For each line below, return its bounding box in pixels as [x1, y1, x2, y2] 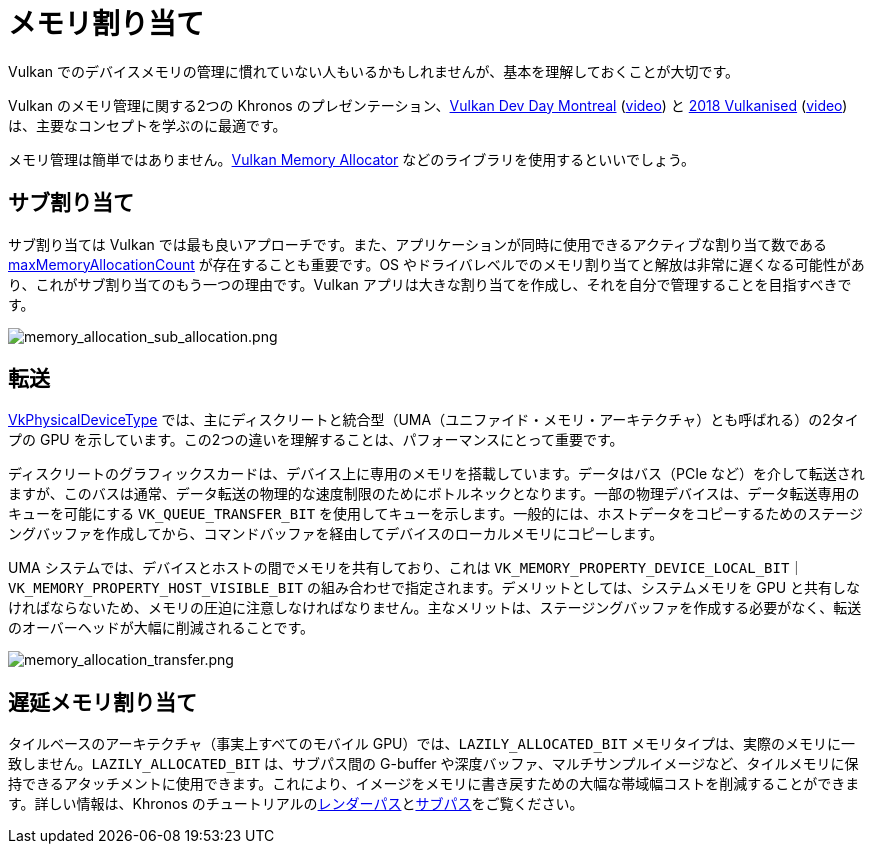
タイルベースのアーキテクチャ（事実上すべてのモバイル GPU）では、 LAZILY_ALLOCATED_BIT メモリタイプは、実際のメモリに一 [8, 735, 856, 753]
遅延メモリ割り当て [8, 689, 197, 715]
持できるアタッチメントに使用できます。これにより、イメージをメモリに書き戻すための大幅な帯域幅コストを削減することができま [8, 775, 860, 793]
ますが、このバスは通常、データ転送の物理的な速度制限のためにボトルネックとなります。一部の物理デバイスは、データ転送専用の [8, 485, 860, 503]
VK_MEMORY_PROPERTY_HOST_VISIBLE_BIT [8, 580, 304, 597]
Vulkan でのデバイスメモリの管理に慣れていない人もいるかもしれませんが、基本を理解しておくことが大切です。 [8, 62, 740, 80]
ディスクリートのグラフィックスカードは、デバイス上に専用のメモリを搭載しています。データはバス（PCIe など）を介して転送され [8, 465, 865, 483]
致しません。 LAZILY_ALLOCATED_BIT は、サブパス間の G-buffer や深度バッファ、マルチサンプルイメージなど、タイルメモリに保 [8, 755, 859, 773]
